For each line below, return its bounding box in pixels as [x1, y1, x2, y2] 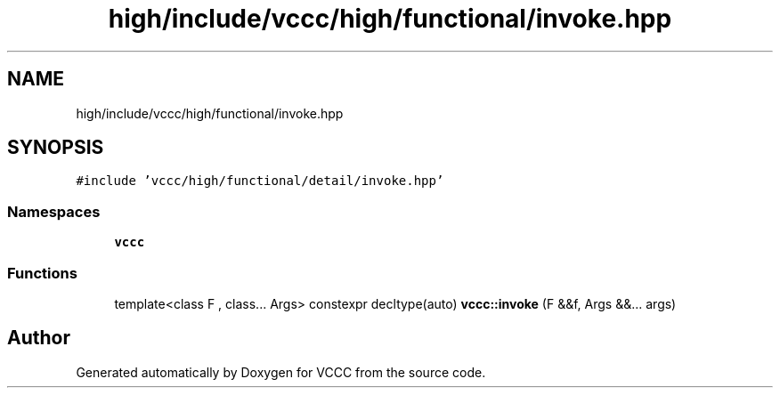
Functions [7, 263, 77, 282]
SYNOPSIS [7, 136, 104, 159]
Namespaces [7, 202, 101, 221]
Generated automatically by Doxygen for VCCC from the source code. [76, 364, 486, 380]
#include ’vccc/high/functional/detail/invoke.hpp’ [76, 173, 444, 189]
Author [7, 326, 70, 350]
